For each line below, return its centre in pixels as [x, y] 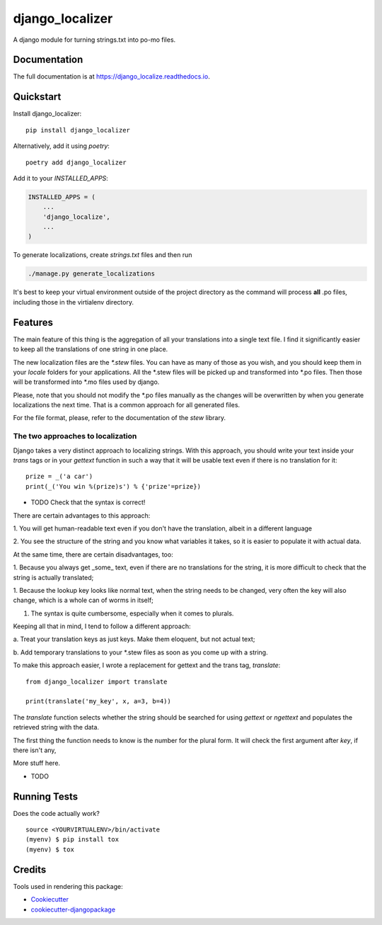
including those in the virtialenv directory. [74, 302]
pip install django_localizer [78, 130]
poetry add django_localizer [76, 162]
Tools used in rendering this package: [68, 886]
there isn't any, [35, 750]
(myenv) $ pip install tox [73, 840]
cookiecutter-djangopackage [73, 909]
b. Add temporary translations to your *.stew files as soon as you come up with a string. [140, 652]
